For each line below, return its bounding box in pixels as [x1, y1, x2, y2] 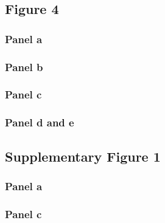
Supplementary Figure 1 [5, 146, 161, 165]
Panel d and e [5, 115, 74, 130]
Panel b [5, 59, 43, 74]
